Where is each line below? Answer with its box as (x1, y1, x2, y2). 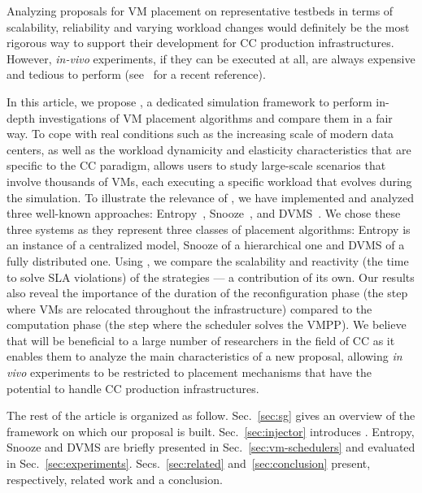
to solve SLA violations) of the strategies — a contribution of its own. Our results (7, 268, 415, 285)
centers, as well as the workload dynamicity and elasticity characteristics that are (7, 141, 411, 158)
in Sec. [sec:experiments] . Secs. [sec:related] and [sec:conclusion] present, (7, 455, 371, 472)
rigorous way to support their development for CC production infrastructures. (7, 34, 394, 51)
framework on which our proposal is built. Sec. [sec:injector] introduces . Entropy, (7, 422, 415, 439)
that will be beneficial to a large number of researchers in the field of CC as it (7, 331, 395, 348)
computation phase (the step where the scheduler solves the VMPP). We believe (7, 316, 407, 333)
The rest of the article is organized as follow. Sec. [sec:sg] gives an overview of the (7, 407, 415, 424)
